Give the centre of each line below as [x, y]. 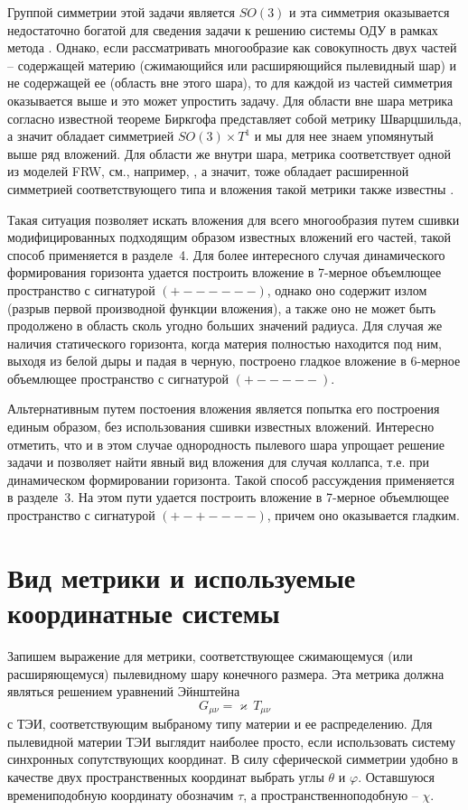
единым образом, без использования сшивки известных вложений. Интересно [221, 427]
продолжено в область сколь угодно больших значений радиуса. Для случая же [225, 326]
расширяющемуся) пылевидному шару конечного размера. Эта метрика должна [226, 673]
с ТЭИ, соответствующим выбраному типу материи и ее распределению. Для [220, 724]
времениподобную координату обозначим [121, 794]
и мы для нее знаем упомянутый [344, 136]
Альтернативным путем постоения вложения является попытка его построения [224, 409]
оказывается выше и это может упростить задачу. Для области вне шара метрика [230, 100]
